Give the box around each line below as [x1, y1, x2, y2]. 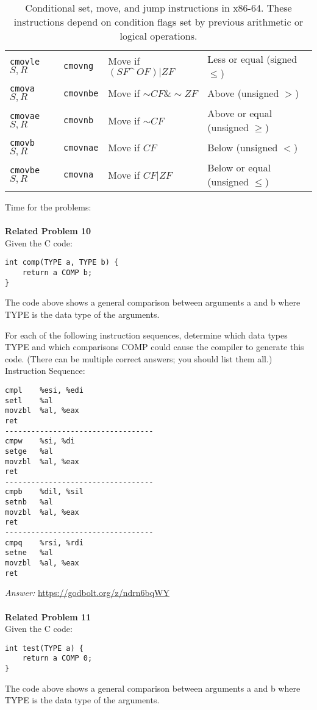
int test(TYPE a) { [5, 644, 84, 653]
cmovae [10, 110, 40, 121]
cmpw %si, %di [5, 437, 75, 446]
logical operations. [119, 29, 198, 43]
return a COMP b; [22, 268, 93, 278]
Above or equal [207, 106, 272, 120]
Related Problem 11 [5, 610, 91, 623]
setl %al [5, 396, 53, 405]
